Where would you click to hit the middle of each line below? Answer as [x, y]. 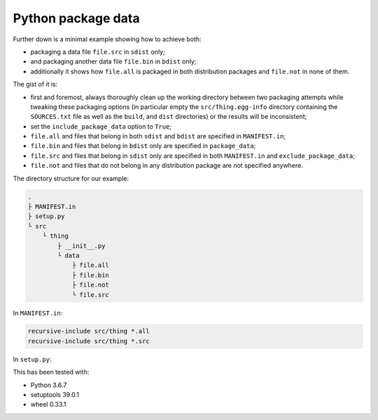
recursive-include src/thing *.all [89, 331]
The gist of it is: [35, 85]
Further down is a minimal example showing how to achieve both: [107, 39]
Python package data [76, 18]
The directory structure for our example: [71, 178]
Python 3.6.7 [49, 385]
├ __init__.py [81, 246]
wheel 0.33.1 [48, 405]
